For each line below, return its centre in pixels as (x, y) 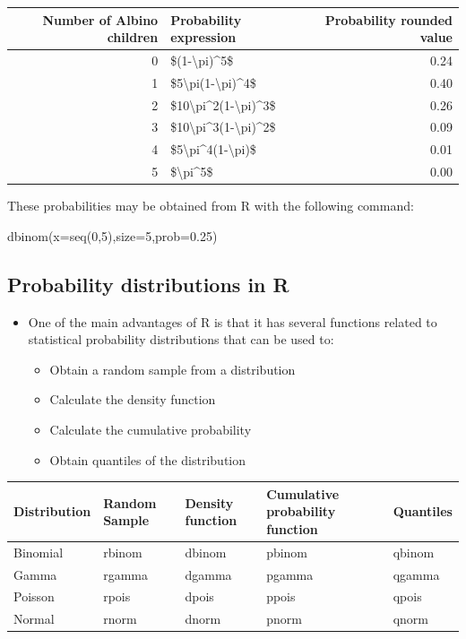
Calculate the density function (133, 399)
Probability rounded (388, 19)
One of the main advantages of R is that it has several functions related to (233, 321)
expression (203, 37)
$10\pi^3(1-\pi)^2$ (223, 127)
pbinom (287, 552)
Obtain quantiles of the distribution (148, 459)
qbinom (414, 552)
